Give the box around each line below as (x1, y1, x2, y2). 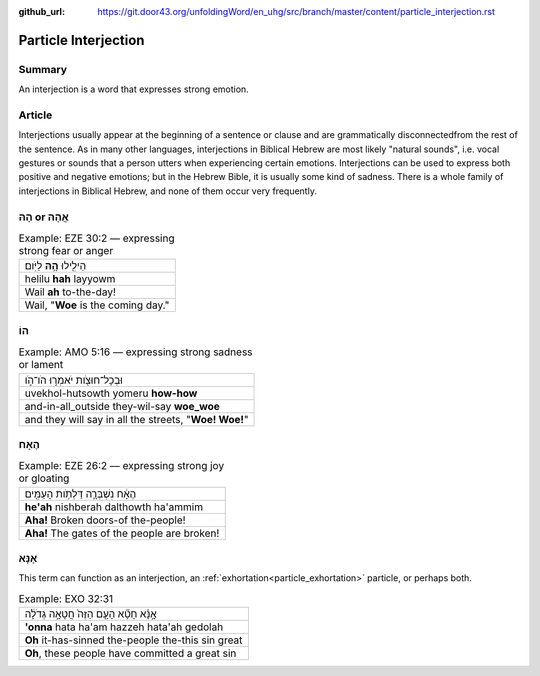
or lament (18, 358, 64, 372)
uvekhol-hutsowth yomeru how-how (24, 386, 198, 400)
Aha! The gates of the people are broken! (24, 526, 220, 540)
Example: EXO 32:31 (18, 591, 114, 605)
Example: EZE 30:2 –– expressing (18, 231, 175, 245)
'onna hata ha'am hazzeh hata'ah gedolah (24, 620, 224, 634)
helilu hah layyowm (24, 272, 116, 286)
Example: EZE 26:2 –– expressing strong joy (18, 459, 225, 473)
